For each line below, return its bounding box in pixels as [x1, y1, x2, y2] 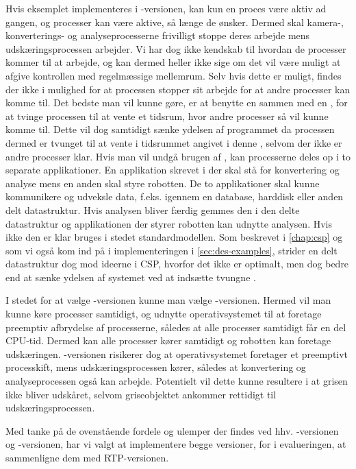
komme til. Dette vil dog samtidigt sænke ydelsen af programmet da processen [5, 122, 335, 136]
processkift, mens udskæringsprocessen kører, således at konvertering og [5, 360, 306, 374]
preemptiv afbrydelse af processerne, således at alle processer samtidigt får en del [5, 320, 346, 334]
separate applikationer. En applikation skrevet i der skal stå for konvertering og [5, 163, 340, 177]
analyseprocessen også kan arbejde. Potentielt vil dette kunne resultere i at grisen [5, 374, 348, 388]
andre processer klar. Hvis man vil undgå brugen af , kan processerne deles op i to [5, 149, 351, 163]
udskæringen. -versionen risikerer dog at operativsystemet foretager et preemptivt [5, 346, 348, 361]
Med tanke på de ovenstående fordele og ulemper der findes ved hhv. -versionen [5, 423, 339, 437]
